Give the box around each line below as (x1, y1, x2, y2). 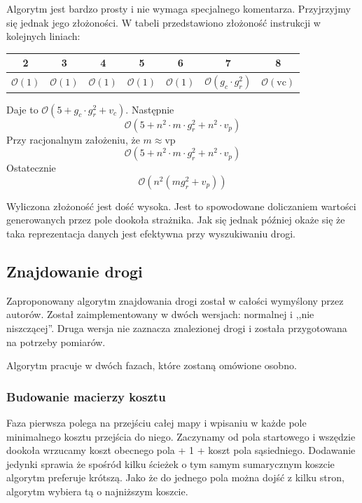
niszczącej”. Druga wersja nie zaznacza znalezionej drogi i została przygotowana (6, 320, 347, 335)
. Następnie (125, 102, 174, 116)
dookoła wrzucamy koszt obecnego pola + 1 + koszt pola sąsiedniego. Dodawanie (6, 443, 356, 457)
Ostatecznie (6, 160, 56, 175)
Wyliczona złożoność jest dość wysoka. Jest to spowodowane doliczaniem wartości (6, 198, 356, 213)
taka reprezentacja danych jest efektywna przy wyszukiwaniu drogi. (6, 226, 295, 240)
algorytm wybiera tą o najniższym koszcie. (6, 483, 188, 498)
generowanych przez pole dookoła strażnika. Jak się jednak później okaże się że (6, 212, 345, 227)
